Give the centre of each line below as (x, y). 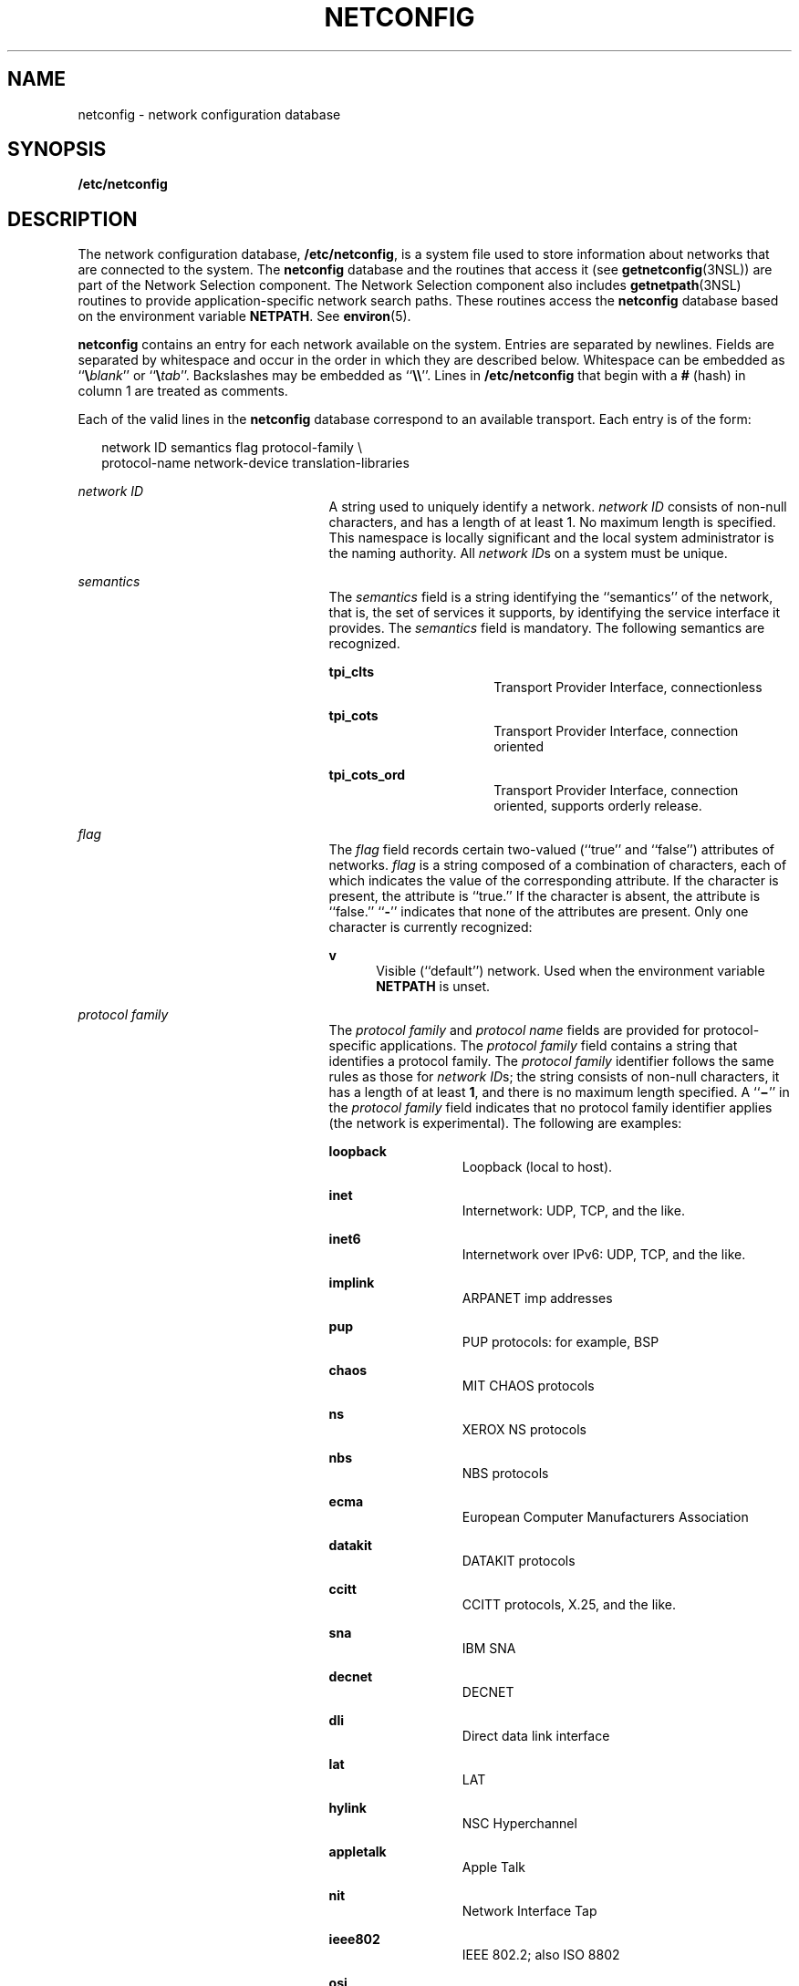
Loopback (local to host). (537, 1167)
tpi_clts (352, 672)
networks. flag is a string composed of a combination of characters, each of (558, 865)
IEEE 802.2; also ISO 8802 (541, 1955)
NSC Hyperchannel (519, 1824)
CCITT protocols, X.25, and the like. (569, 1605)
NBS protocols (505, 1474)
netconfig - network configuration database (209, 114)
